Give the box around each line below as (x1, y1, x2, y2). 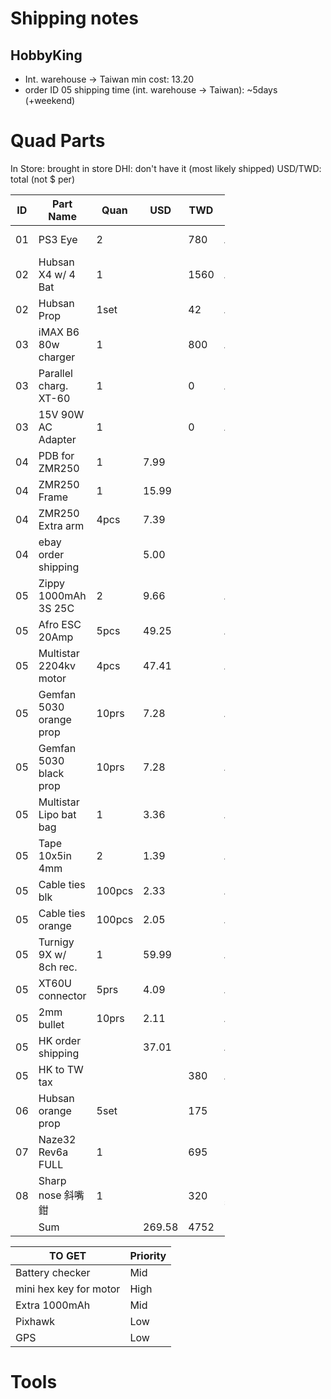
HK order (38, 1033, 82, 1047)
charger (38, 350, 76, 364)
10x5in (38, 848, 72, 862)
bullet (38, 1017, 65, 1031)
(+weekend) (24, 95, 76, 106)
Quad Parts (10, 130, 106, 152)
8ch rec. (38, 960, 78, 974)
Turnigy (38, 935, 75, 949)
